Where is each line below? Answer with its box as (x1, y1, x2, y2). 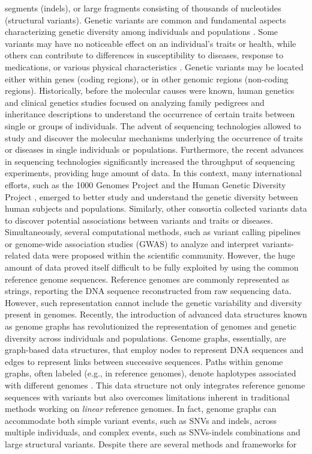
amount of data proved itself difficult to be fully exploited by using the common (5, 261, 299, 274)
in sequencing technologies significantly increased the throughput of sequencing (5, 155, 295, 167)
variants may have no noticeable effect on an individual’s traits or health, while (5, 37, 296, 49)
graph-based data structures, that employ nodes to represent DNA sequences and (5, 343, 304, 356)
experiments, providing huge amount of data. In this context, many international (5, 167, 302, 179)
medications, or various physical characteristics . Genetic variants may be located (5, 60, 304, 73)
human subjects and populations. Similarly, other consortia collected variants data (5, 202, 307, 215)
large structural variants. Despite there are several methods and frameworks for (5, 437, 297, 450)
